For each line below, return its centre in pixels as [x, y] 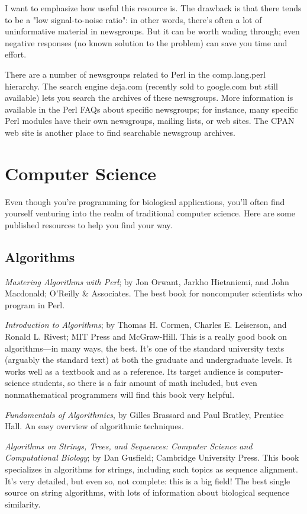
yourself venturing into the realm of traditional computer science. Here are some [150, 213]
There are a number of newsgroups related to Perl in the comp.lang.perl [135, 74]
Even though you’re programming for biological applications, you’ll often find [145, 201]
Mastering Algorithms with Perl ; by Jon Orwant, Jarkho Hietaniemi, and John [147, 281]
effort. [16, 54]
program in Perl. [35, 304]
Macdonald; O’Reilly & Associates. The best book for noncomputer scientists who [153, 293]
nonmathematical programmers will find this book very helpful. [120, 394]
